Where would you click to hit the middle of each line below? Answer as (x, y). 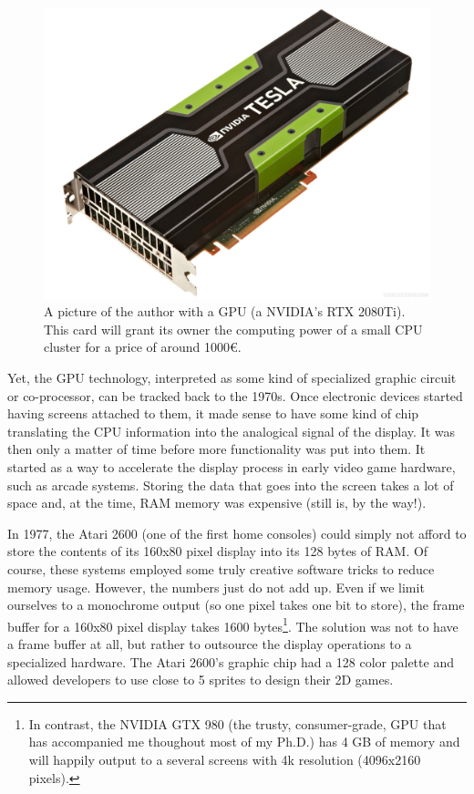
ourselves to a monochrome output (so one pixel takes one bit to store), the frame (236, 605)
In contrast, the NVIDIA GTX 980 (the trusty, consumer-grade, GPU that (237, 723)
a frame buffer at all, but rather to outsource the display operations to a (210, 644)
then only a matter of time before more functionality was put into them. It (216, 449)
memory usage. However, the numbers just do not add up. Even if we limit (216, 587)
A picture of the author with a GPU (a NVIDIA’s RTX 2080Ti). (225, 311)
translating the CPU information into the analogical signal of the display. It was (232, 431)
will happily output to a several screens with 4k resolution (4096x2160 (225, 759)
